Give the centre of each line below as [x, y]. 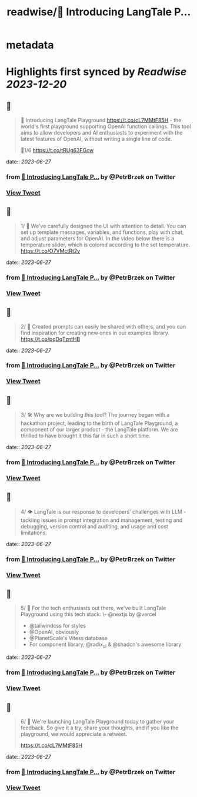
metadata [30, 45]
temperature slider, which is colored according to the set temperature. [105, 245]
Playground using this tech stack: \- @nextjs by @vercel [89, 614]
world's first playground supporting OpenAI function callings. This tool [106, 126]
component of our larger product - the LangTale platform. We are [99, 430]
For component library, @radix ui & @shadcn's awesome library [105, 645]
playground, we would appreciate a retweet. [74, 734]
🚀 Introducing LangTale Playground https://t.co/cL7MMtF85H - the [101, 120]
